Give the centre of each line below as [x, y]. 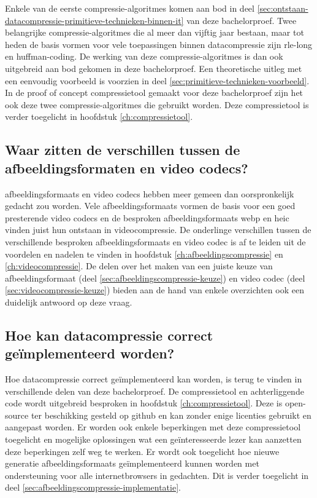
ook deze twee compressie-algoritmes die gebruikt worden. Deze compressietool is [157, 104]
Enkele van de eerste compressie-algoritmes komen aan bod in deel [130, 8]
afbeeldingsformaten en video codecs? [127, 168]
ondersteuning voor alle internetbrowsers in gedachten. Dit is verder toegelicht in [157, 475]
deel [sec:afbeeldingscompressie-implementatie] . [93, 487]
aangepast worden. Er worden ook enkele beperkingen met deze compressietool [153, 427]
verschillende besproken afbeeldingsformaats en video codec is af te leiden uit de [155, 241]
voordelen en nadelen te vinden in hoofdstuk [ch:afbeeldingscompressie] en [144, 254]
